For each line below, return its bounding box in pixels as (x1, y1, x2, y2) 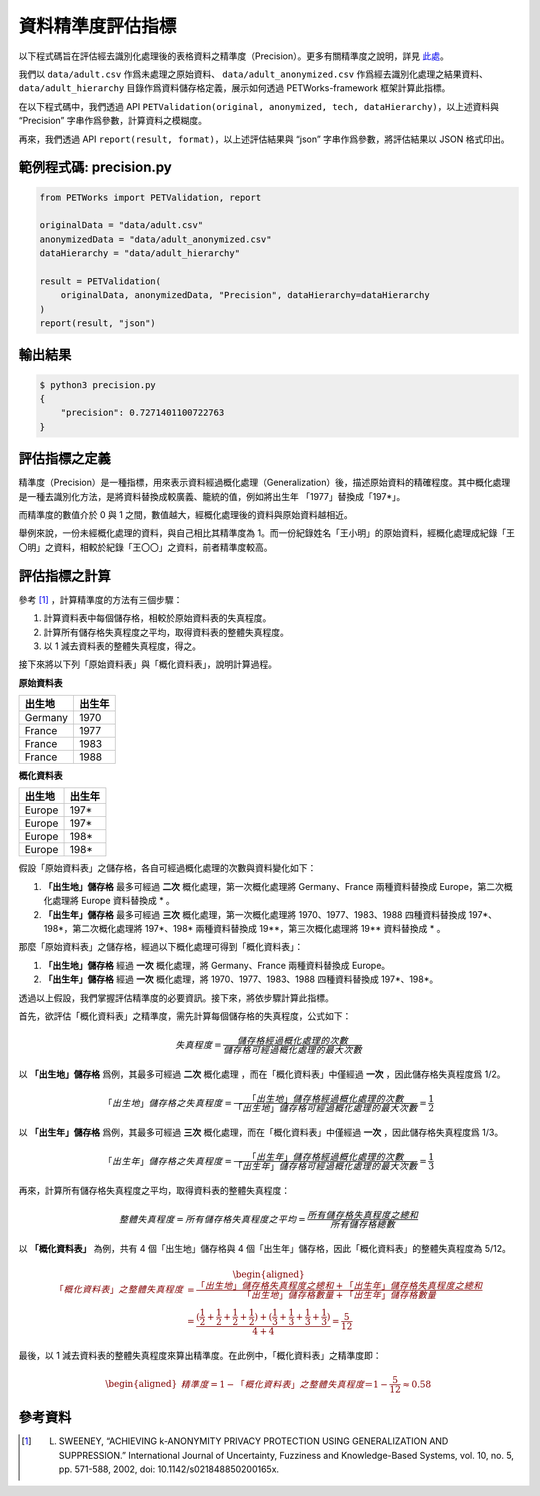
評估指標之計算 (18, 567, 111, 584)
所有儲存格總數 (330, 1219, 396, 1230)
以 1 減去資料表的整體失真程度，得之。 (43, 640, 202, 652)
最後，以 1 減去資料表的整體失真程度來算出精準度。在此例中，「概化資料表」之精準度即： (18, 1349, 382, 1361)
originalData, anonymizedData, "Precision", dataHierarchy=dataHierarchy (60, 290, 430, 301)
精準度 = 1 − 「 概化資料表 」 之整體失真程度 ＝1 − (180, 1378, 389, 1390)
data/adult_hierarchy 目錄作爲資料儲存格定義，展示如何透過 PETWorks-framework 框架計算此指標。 (18, 82, 451, 94)
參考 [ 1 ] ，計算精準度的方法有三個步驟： (18, 593, 183, 605)
